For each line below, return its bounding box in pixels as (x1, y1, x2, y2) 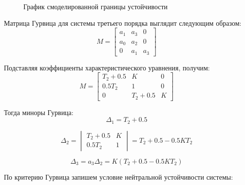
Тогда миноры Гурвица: (4, 107, 74, 117)
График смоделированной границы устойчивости (23, 1, 168, 11)
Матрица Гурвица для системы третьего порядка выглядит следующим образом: (4, 17, 242, 28)
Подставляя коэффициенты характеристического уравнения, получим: (4, 62, 210, 72)
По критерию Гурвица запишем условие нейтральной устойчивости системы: (4, 171, 233, 182)
